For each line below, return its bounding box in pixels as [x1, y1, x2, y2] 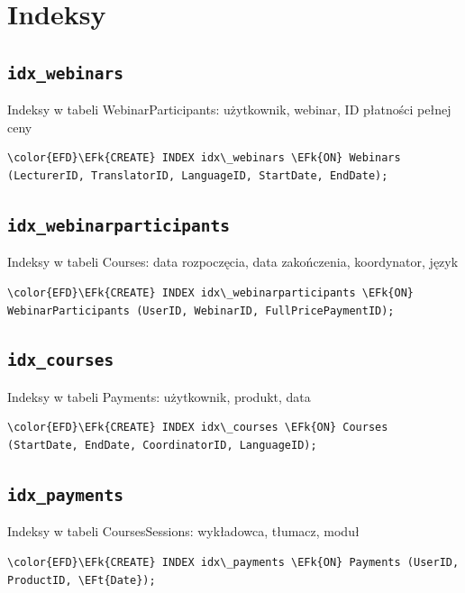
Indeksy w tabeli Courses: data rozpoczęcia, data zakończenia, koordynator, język [7, 252, 459, 271]
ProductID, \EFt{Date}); [7, 573, 156, 587]
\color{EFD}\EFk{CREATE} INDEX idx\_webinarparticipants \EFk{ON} [7, 286, 415, 299]
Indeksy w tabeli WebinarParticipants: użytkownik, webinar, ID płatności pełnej [7, 100, 451, 119]
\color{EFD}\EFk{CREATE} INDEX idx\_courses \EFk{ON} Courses [7, 421, 388, 434]
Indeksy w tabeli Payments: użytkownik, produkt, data [7, 387, 311, 406]
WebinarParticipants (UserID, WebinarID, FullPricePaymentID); [7, 304, 395, 317]
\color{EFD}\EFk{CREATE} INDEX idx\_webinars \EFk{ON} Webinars [7, 151, 401, 165]
